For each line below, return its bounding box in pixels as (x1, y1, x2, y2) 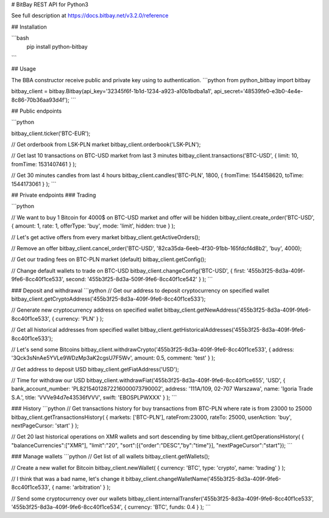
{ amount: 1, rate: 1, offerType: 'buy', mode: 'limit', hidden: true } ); (11, 222, 175, 229)
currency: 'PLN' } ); (55, 315, 104, 322)
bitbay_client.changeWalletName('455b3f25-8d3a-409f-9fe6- (125, 475, 281, 482)
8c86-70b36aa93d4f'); (11, 96, 69, 103)
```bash (11, 34, 29, 42)
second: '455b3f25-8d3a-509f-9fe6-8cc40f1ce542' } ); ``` (65, 276, 213, 283)
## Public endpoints (11, 107, 62, 114)
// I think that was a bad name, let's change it (11, 475, 124, 482)
